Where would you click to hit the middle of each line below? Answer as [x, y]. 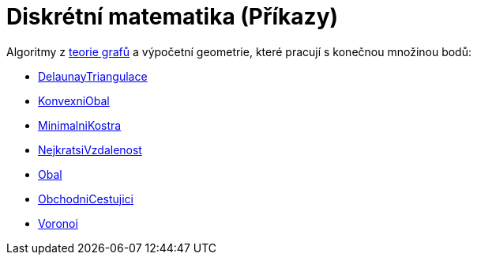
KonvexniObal [74, 100]
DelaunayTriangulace [93, 76]
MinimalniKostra [80, 125]
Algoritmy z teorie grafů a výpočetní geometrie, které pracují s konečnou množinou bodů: [239, 51]
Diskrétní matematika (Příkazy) [173, 17]
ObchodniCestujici [86, 199]
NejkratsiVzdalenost [90, 149]
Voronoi [58, 223]
